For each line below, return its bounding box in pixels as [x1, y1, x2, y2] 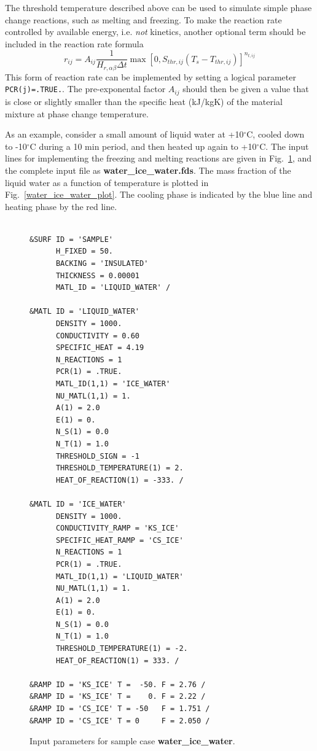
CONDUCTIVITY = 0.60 [55, 331, 139, 340]
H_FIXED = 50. [55, 247, 114, 256]
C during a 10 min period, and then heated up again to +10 [29, 139, 257, 152]
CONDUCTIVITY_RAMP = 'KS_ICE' [55, 524, 179, 533]
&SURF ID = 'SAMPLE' [29, 235, 114, 244]
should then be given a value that [182, 82, 309, 95]
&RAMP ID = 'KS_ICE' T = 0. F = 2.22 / [29, 692, 206, 701]
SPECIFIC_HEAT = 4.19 [55, 343, 144, 352]
